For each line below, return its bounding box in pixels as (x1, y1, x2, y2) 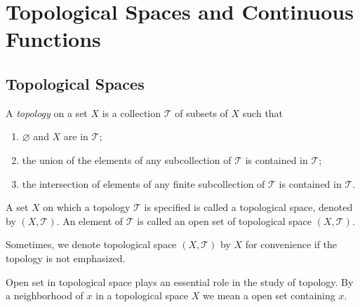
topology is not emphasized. (6, 250, 126, 265)
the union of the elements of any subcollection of (22, 152, 232, 167)
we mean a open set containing (203, 288, 335, 303)
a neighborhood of (6, 288, 84, 303)
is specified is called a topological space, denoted (144, 200, 353, 214)
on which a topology (43, 200, 131, 214)
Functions (6, 25, 101, 53)
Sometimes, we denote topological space (6, 237, 177, 252)
